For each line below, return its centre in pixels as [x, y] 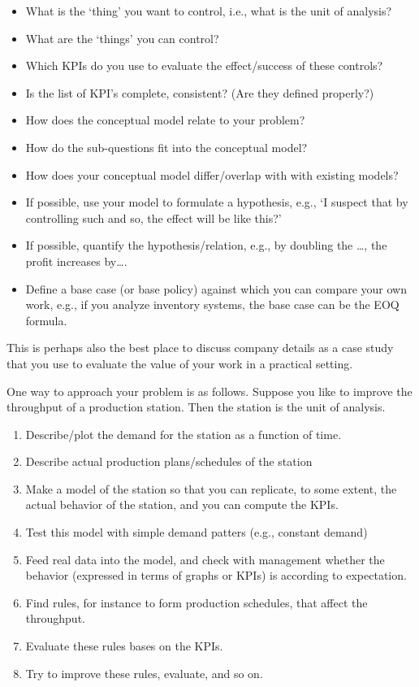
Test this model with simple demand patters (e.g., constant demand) [197, 532]
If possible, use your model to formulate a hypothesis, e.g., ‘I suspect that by [217, 202]
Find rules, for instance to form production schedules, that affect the [197, 602]
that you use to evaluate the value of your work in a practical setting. [180, 363]
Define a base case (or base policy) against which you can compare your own [216, 288]
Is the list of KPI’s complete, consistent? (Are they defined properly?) [200, 92]
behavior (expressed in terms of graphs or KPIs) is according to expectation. [216, 575]
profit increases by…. [76, 261]
